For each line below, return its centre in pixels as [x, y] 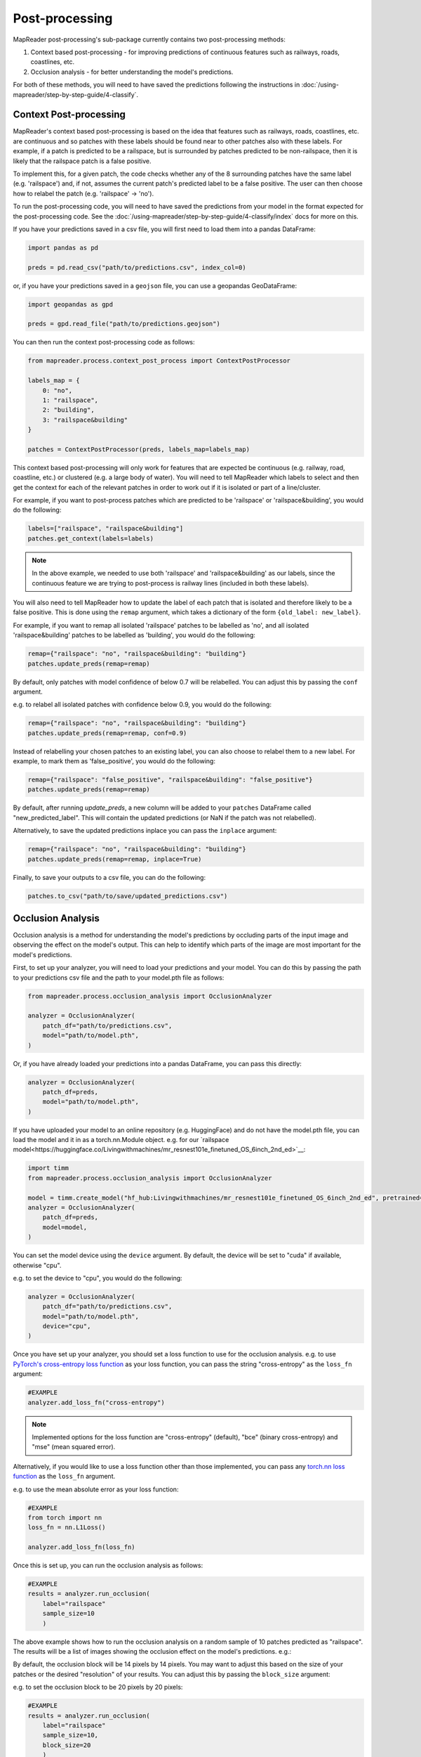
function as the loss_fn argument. [64, 1477]
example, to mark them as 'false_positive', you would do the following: [114, 761]
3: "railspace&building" [85, 420]
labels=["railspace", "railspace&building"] [106, 529]
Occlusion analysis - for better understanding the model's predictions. [132, 72]
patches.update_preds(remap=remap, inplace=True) [115, 859]
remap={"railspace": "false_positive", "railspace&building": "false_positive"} [170, 780]
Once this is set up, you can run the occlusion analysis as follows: [108, 1565]
